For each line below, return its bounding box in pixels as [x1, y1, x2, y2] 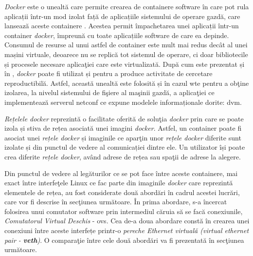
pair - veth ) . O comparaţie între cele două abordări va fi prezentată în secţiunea [4, 235, 244, 245]
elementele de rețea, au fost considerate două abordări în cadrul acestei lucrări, [4, 187, 240, 197]
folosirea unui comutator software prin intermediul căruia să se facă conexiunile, [4, 206, 243, 216]
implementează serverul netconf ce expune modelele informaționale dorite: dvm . [4, 97, 242, 107]
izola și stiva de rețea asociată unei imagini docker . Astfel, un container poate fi [4, 123, 242, 133]
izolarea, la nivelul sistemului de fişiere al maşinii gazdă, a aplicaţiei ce [4, 87, 215, 98]
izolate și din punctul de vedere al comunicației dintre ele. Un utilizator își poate [4, 142, 245, 152]
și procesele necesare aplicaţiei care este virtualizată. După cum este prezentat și [4, 59, 245, 69]
